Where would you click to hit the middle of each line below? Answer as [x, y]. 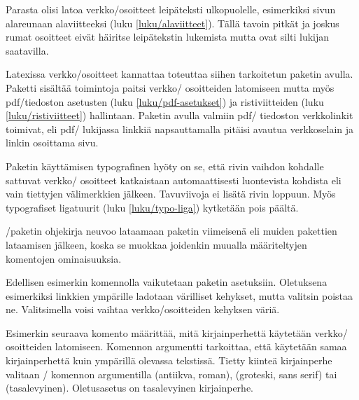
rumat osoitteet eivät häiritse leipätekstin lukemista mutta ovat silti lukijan [168, 37]
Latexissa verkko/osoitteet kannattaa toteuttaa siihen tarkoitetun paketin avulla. [179, 74]
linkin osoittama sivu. [52, 143]
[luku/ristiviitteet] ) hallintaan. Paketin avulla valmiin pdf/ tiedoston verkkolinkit [179, 115]
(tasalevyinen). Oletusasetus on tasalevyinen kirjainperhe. [130, 388]
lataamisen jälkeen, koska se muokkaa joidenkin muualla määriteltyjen [156, 244]
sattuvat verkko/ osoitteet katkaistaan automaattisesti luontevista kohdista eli [174, 180]
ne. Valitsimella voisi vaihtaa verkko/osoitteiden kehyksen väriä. [143, 309]
